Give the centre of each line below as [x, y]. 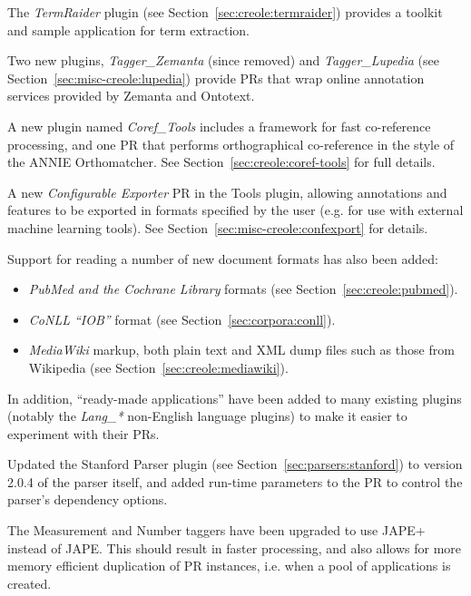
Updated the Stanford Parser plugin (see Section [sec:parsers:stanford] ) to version [235, 464]
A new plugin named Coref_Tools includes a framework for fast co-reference [219, 126]
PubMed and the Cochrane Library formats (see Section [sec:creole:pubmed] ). [243, 289]
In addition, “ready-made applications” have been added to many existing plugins [235, 398]
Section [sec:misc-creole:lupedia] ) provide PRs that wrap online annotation [216, 78]
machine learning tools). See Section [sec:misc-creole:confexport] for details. [218, 227]
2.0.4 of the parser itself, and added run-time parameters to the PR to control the [235, 481]
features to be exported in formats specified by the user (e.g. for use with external [235, 210]
